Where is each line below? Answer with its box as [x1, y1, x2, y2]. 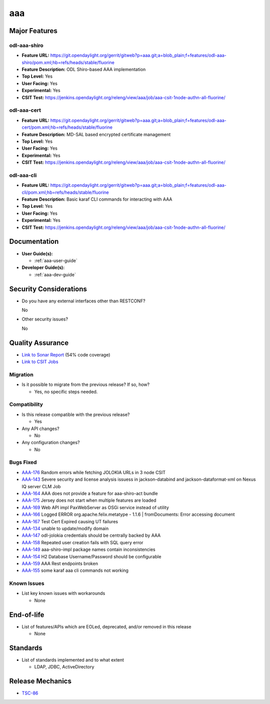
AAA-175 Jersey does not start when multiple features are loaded [21, 497, 156, 503]
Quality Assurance [9, 338, 69, 347]
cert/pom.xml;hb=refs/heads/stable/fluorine [21, 124, 112, 130]
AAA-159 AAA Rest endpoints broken [21, 560, 98, 566]
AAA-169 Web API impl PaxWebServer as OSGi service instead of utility [21, 504, 169, 510]
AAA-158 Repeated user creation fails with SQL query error [21, 539, 143, 545]
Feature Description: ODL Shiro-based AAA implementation [21, 67, 146, 73]
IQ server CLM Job [21, 483, 61, 489]
